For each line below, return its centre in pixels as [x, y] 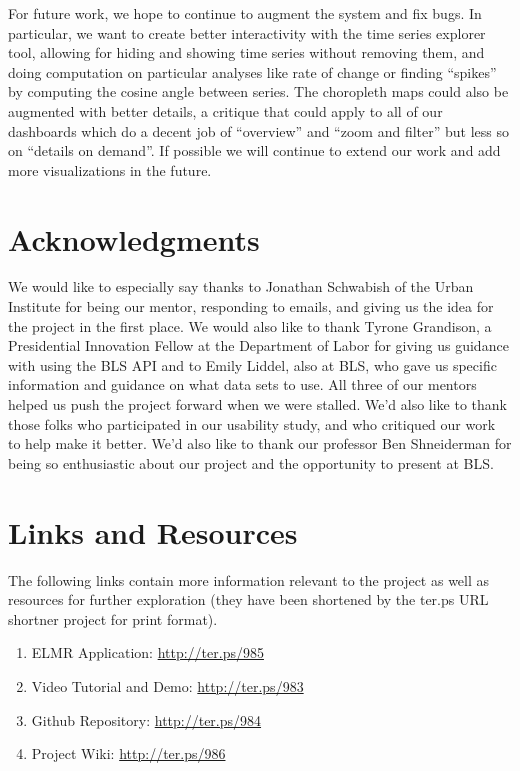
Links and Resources [153, 531]
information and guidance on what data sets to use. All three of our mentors [242, 384]
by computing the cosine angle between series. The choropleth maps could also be [258, 91]
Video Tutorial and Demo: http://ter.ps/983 [167, 685]
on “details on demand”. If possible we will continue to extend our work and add [254, 150]
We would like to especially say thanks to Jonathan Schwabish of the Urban [241, 286]
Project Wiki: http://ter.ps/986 [128, 753]
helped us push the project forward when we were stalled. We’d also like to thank [258, 404]
